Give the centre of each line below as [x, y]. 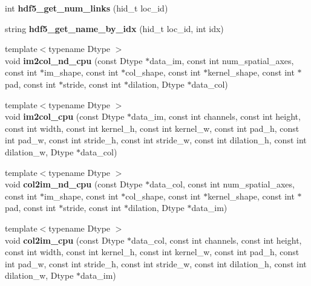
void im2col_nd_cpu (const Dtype [74, 60]
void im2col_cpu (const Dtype [65, 116]
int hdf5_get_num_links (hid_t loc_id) [87, 8]
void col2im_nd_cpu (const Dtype [74, 184]
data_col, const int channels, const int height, [217, 240]
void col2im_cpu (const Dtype [65, 240]
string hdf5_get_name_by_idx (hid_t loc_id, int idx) [114, 28]
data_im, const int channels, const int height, [216, 116]
